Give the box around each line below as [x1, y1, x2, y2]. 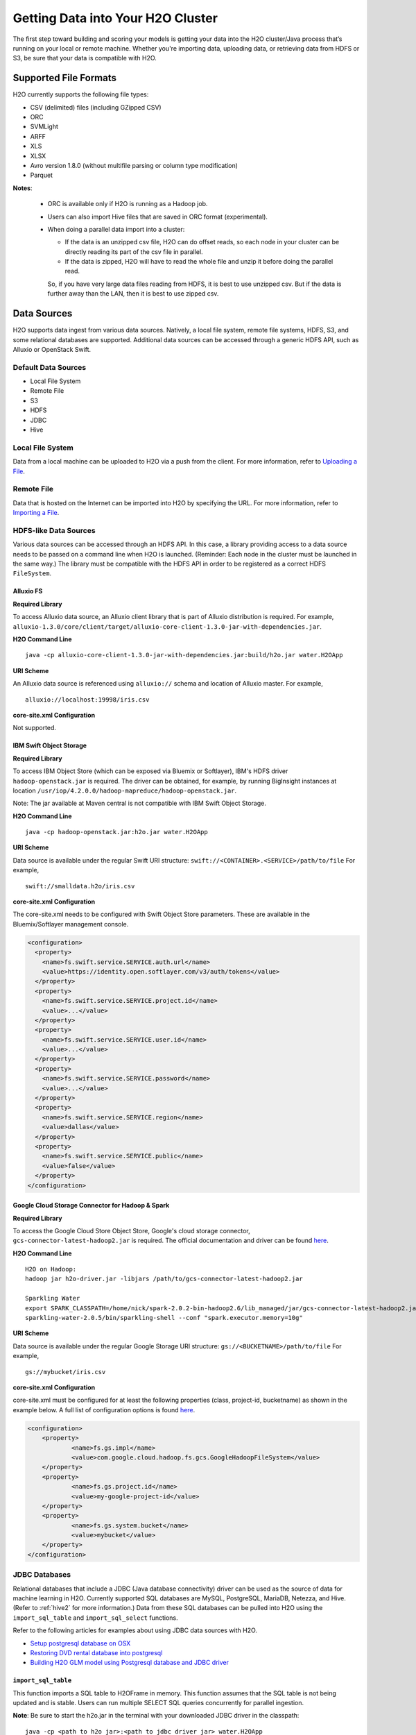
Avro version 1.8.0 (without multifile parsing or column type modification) [30, 161, 239, 169]
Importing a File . [12, 509, 60, 517]
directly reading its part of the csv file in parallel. [64, 247, 204, 256]
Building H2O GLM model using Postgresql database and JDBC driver [30, 1659, 229, 1667]
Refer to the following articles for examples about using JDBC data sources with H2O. [12, 1626, 258, 1634]
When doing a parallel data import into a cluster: [47, 225, 185, 233]
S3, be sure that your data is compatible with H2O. [12, 54, 157, 62]
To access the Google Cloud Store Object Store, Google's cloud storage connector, [12, 1226, 251, 1235]
